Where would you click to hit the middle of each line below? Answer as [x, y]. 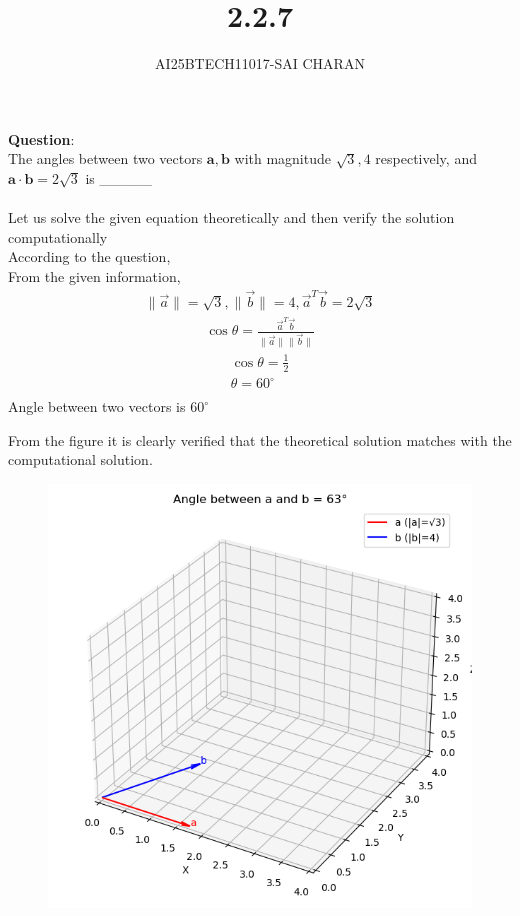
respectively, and [426, 158]
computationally [58, 236]
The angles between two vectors [105, 158]
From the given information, [94, 275]
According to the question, [89, 256]
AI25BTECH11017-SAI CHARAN [260, 63]
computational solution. [80, 459]
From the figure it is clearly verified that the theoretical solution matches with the [260, 439]
